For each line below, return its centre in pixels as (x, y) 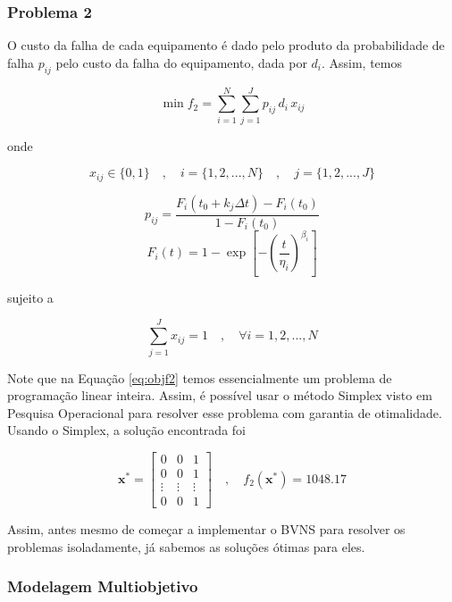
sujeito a (30, 297)
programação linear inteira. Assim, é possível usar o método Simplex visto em (220, 395)
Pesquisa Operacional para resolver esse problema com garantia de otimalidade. (225, 412)
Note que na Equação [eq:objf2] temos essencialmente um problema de (200, 377)
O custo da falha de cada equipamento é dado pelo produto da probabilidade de (226, 45)
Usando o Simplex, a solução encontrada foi (126, 430)
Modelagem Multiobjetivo (103, 586)
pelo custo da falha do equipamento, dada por (181, 62)
